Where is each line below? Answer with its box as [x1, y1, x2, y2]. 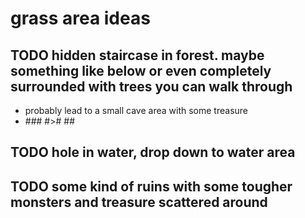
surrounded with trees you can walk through [10, 78, 293, 95]
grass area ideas [10, 7, 151, 30]
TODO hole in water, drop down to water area [10, 144, 296, 161]
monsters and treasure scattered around [10, 193, 268, 211]
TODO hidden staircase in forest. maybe [10, 47, 265, 64]
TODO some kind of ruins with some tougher [10, 178, 293, 195]
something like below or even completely [10, 62, 272, 79]
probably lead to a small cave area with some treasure [24, 105, 248, 116]
